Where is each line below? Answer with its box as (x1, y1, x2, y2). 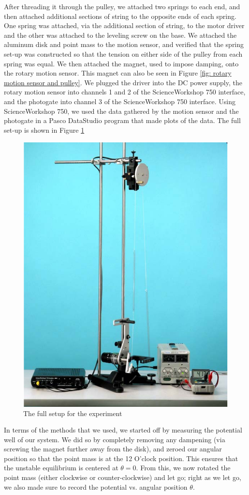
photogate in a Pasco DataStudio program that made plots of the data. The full (4, 115, 241, 125)
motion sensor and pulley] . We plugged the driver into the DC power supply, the (4, 77, 242, 87)
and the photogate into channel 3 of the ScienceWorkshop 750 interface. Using (4, 96, 235, 106)
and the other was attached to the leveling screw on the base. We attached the (4, 30, 237, 40)
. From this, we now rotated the (136, 463, 231, 473)
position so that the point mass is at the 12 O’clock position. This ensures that (4, 453, 238, 463)
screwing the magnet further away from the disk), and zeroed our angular (4, 444, 222, 454)
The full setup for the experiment (23, 408, 122, 418)
